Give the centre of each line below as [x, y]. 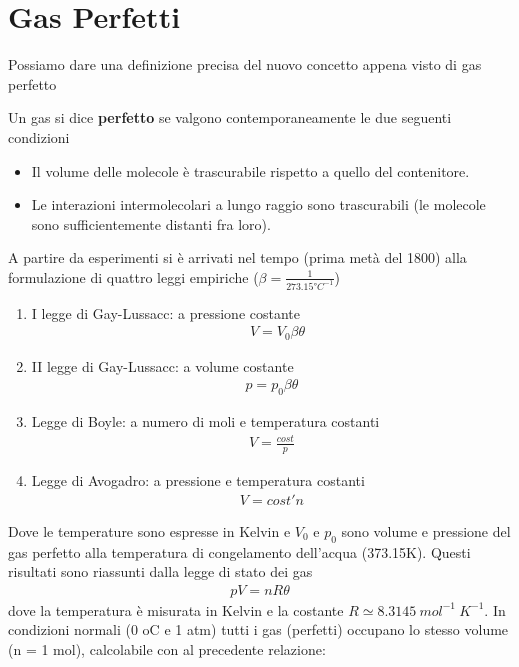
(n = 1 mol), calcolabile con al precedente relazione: [167, 649]
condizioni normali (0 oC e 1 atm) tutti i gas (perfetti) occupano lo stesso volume [258, 629]
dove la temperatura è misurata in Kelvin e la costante [176, 609]
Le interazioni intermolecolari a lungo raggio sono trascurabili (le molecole [258, 204]
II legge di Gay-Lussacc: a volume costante [162, 365]
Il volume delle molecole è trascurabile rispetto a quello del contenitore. [250, 170]
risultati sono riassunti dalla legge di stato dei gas [160, 571]
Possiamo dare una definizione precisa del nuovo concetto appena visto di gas [245, 64]
